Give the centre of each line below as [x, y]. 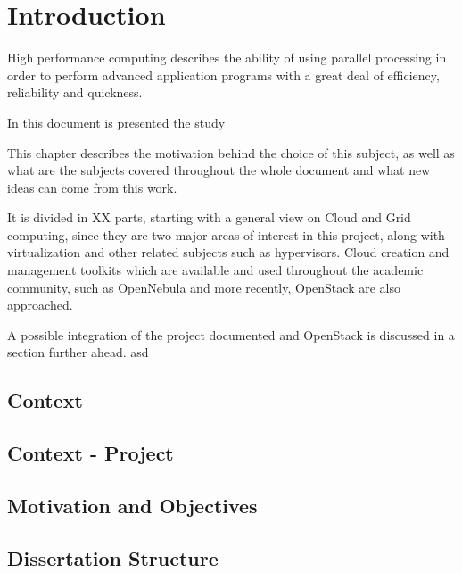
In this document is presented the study [116, 122]
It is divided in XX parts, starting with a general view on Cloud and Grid [209, 217]
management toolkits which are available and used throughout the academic [215, 270]
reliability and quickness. [75, 92]
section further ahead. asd [78, 352]
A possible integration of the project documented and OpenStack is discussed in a [231, 334]
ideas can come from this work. [92, 187]
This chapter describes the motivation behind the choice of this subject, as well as [231, 152]
